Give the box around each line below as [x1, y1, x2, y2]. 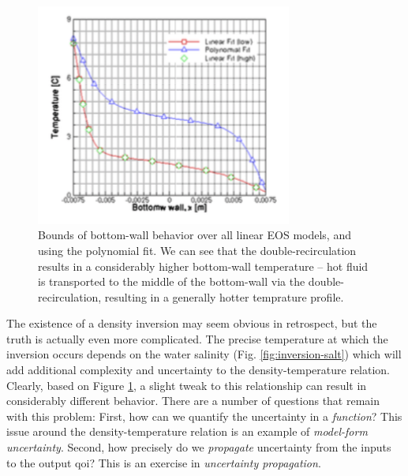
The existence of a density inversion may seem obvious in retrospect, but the [6, 315, 377, 332]
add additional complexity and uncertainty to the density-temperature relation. [6, 362, 391, 378]
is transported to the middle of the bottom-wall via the [38, 273, 305, 290]
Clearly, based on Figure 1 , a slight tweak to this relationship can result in [6, 377, 367, 393]
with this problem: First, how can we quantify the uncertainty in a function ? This [6, 407, 402, 424]
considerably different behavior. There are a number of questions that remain [6, 392, 380, 409]
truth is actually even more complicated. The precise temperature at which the [6, 330, 388, 347]
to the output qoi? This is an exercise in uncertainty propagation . [6, 454, 321, 470]
